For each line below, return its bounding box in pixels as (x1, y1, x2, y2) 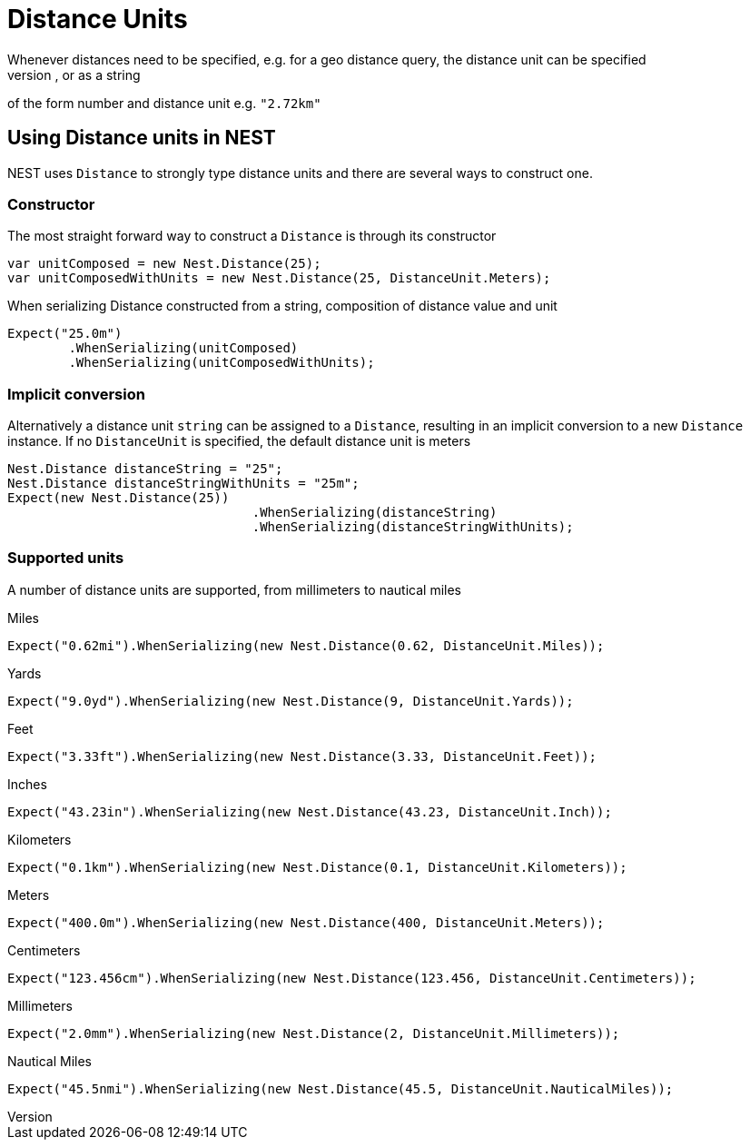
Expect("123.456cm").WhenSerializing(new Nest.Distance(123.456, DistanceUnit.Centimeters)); (7, 970, 696, 985)
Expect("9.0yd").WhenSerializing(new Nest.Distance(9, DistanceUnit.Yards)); (7, 693, 574, 708)
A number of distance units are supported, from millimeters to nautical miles (7, 581, 462, 598)
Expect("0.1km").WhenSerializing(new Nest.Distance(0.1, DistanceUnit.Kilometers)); (7, 859, 627, 875)
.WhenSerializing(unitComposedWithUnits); (68, 355, 375, 371)
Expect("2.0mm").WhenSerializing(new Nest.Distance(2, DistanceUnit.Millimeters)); (7, 1025, 620, 1041)
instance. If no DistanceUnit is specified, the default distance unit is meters (7, 433, 471, 450)
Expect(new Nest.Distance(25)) (7, 490, 230, 506)
